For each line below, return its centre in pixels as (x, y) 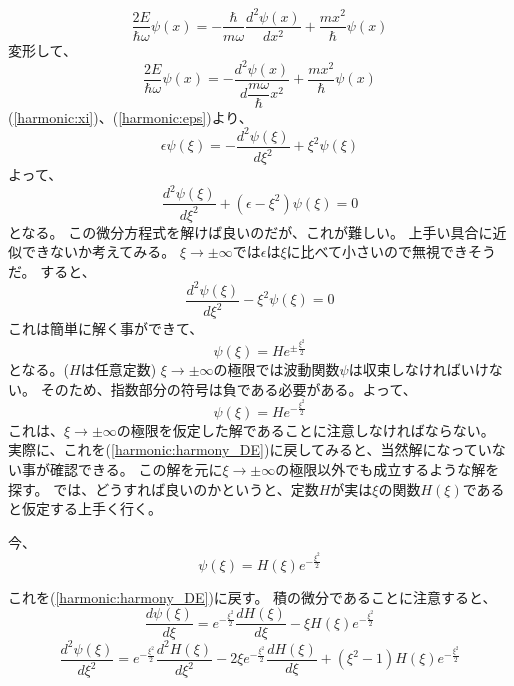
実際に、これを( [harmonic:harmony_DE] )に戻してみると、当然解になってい (250, 449)
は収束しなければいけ (418, 369)
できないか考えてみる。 (98, 251)
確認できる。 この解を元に (136, 468)
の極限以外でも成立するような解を (387, 468)
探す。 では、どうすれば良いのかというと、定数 (163, 488)
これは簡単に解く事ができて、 (106, 328)
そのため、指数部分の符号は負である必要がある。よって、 (228, 388)
